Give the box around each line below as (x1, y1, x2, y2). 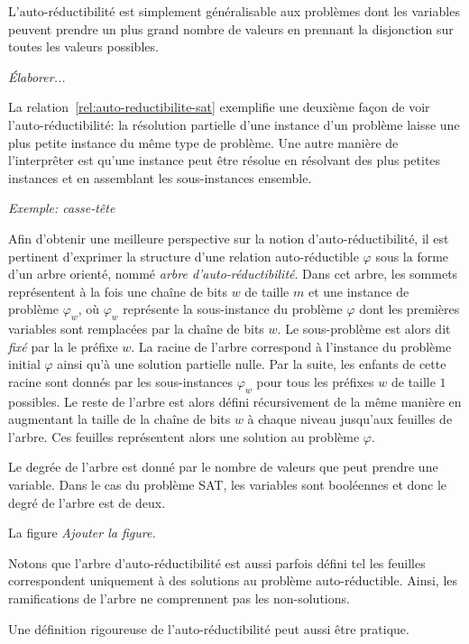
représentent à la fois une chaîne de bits (8, 281, 227, 300)
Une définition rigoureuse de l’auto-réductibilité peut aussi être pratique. (8, 619, 409, 638)
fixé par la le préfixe (8, 336, 118, 355)
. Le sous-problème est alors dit (277, 319, 451, 338)
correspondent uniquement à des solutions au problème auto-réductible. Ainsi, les (8, 571, 458, 590)
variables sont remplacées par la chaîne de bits (8, 319, 264, 338)
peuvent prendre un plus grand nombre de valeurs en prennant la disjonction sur (8, 19, 454, 38)
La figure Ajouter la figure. (8, 523, 156, 542)
